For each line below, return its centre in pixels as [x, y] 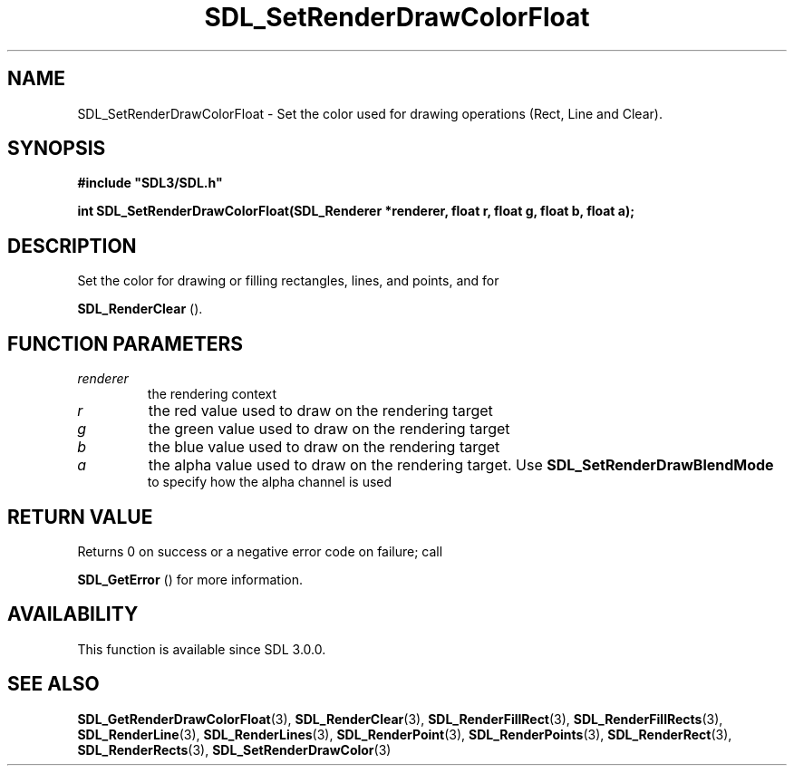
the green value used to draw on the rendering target [329, 429]
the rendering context [212, 394]
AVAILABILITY [73, 614]
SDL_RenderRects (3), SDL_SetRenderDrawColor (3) [234, 749]
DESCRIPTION [72, 246]
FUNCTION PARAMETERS [125, 343]
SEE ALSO [53, 684]
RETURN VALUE [80, 517]
